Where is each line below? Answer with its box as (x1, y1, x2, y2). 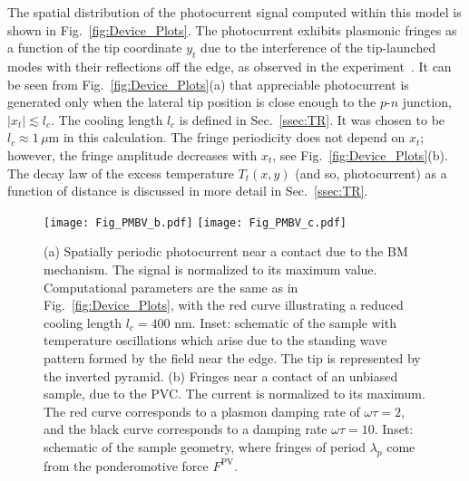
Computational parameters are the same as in (44, 277, 298, 296)
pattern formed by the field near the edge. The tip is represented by (44, 348, 421, 367)
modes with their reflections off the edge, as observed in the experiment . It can (7, 56, 452, 75)
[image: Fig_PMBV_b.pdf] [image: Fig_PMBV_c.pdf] (44, 216, 347, 229)
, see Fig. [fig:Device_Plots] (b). (272, 145, 448, 164)
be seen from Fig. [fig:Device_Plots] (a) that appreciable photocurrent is (7, 74, 409, 93)
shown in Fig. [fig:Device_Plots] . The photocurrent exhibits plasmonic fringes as (7, 20, 457, 39)
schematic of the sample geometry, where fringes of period (44, 437, 366, 456)
